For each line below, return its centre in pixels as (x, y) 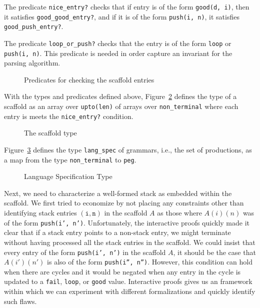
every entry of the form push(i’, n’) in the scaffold (85, 252)
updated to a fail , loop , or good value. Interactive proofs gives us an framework (128, 281)
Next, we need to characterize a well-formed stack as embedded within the (118, 193)
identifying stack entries (40, 213)
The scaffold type (50, 133)
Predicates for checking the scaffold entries (89, 79)
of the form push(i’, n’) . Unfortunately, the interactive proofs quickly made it (127, 222)
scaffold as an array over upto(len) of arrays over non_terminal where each (121, 106)
